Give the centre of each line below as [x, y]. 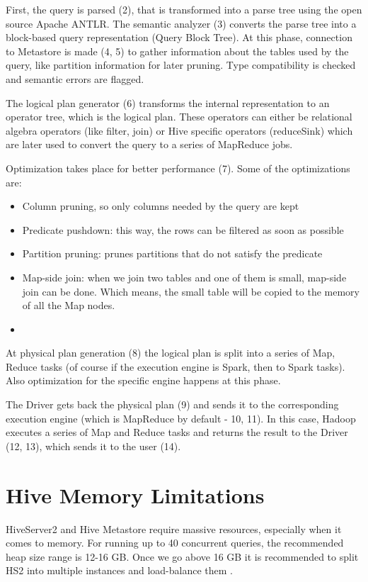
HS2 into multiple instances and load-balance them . [120, 570]
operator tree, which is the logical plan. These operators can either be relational [179, 117]
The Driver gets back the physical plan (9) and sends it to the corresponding [172, 404]
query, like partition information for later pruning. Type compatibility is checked [181, 65]
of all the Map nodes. [69, 305]
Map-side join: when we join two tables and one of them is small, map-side [184, 277]
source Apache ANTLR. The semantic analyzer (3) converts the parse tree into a [181, 23]
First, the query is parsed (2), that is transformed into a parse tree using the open [184, 9]
